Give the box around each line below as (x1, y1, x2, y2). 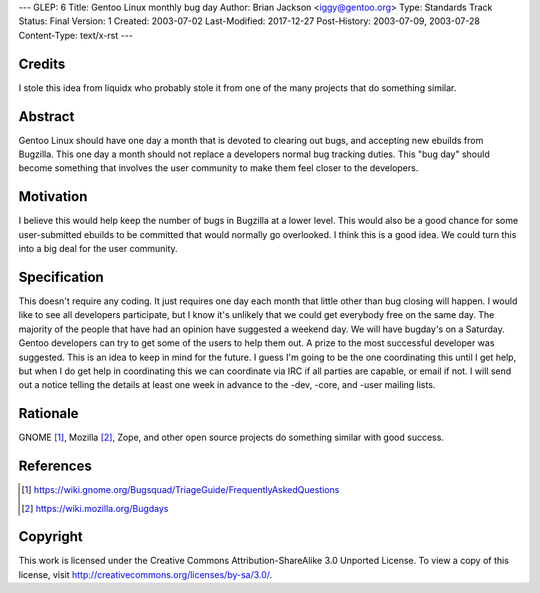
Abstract (18, 108, 75, 125)
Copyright (18, 528, 84, 545)
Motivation (18, 188, 88, 205)
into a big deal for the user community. (18, 243, 179, 255)
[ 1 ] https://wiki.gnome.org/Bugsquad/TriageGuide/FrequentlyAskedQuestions (21, 484, 340, 496)
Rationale (18, 405, 79, 422)
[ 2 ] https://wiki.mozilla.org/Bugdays (21, 502, 169, 514)
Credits (18, 55, 66, 72)
